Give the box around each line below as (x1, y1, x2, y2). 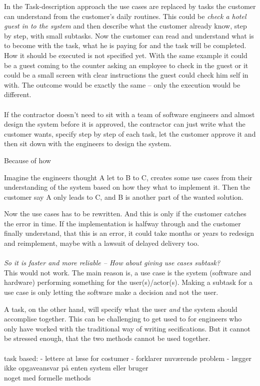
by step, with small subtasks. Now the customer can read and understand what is (4, 30, 254, 41)
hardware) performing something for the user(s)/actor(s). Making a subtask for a (4, 277, 253, 287)
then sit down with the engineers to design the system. (4, 138, 171, 149)
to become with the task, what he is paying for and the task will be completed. (4, 40, 246, 51)
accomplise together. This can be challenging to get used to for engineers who (4, 313, 242, 324)
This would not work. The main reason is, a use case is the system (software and (4, 267, 251, 277)
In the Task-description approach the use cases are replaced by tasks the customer (4, 1, 256, 11)
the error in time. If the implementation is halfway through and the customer (4, 218, 241, 228)
